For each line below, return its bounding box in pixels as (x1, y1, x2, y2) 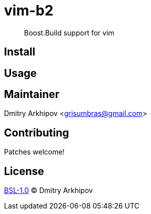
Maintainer (4, 88, 60, 101)
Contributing (4, 126, 69, 139)
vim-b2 (4, 2, 54, 19)
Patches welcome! (4, 147, 65, 156)
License (4, 164, 44, 177)
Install (4, 45, 36, 58)
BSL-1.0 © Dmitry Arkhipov (4, 186, 93, 195)
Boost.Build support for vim (24, 28, 114, 37)
